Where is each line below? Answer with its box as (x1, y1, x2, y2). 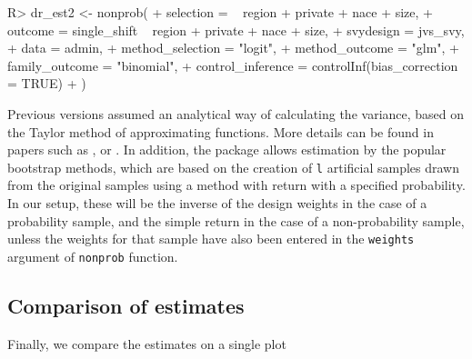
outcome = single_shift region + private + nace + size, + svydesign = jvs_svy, (7, 20, 465, 39)
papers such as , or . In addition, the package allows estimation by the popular (7, 140, 447, 159)
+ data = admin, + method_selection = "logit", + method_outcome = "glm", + (7, 38, 460, 57)
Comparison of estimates (7, 291, 245, 319)
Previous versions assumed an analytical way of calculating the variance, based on (7, 104, 465, 123)
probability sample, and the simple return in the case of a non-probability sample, (7, 211, 465, 230)
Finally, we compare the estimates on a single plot (7, 334, 286, 353)
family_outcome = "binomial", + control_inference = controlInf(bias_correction (7, 55, 458, 75)
